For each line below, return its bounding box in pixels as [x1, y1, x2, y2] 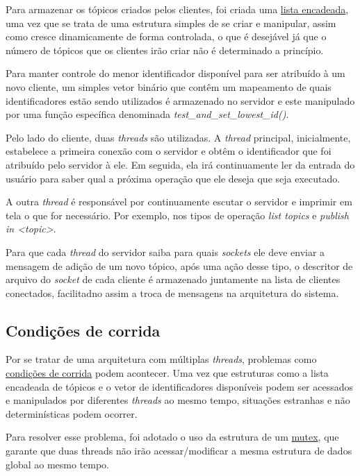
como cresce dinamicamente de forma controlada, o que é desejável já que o [6, 29, 327, 44]
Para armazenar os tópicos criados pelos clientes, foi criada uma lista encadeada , [6, 2, 349, 16]
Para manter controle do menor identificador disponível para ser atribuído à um [6, 66, 345, 80]
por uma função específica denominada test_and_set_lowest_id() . [6, 107, 289, 121]
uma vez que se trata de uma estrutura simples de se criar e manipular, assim [6, 15, 336, 30]
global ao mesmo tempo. [6, 457, 110, 471]
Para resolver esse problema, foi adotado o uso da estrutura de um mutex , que [6, 430, 339, 444]
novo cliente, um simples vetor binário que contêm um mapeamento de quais [6, 79, 332, 94]
